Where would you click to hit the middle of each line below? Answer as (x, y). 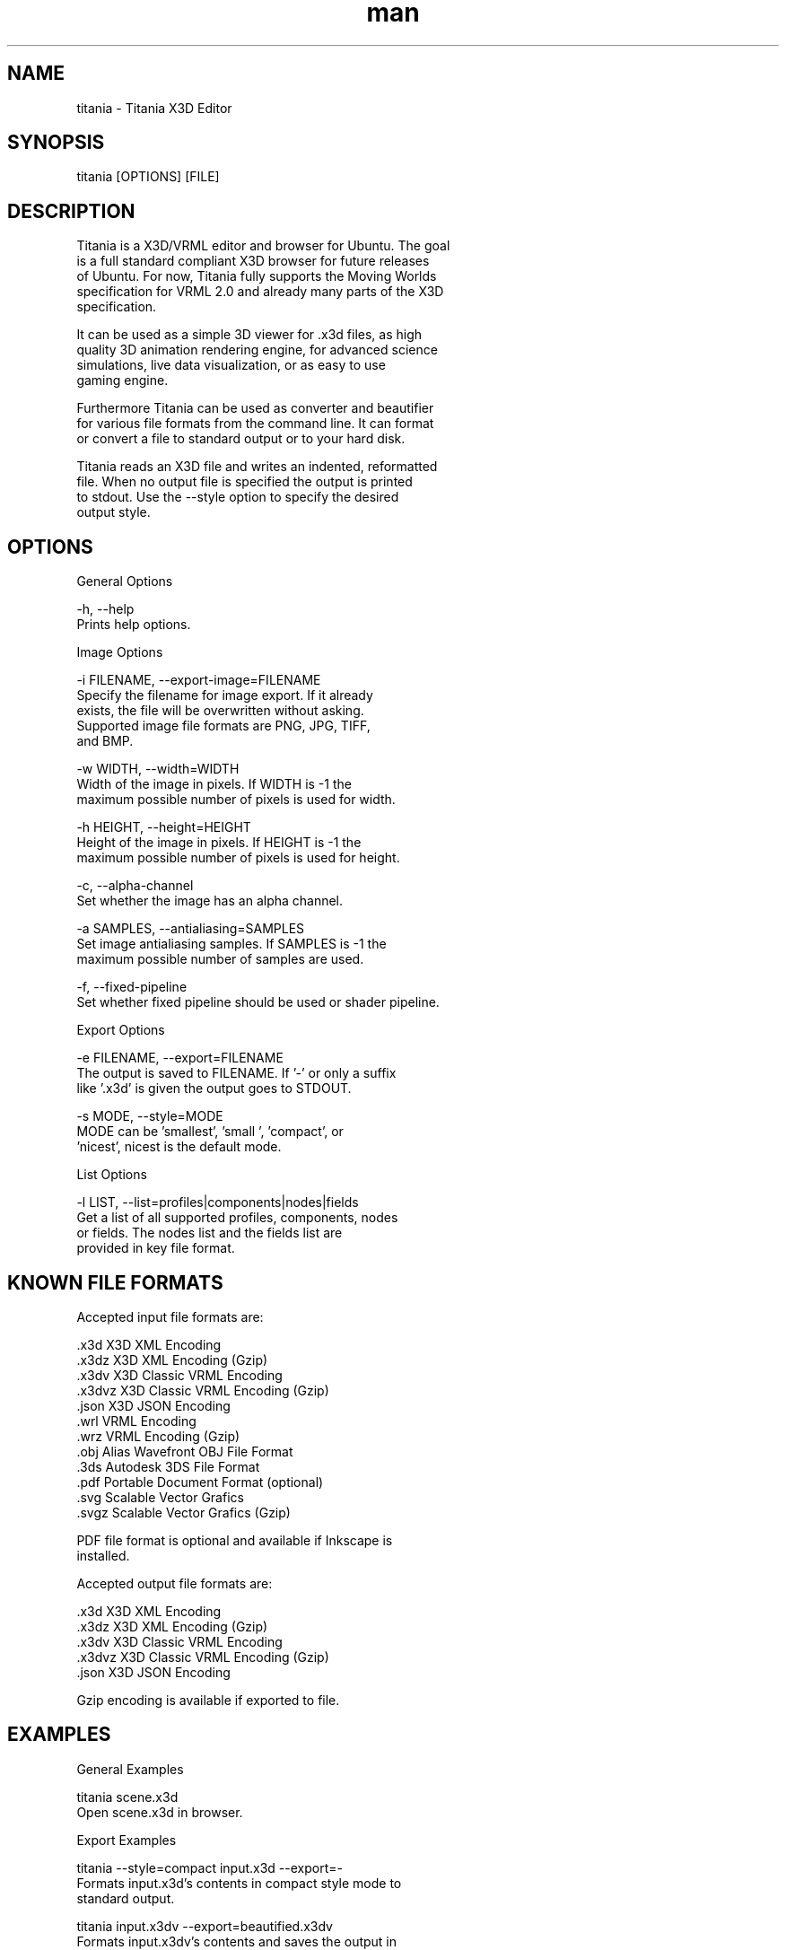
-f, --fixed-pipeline (132, 987)
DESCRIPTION (71, 211)
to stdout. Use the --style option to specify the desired (238, 497)
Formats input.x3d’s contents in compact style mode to (239, 1883)
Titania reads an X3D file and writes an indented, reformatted (257, 467)
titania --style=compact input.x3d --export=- (210, 1867)
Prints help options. (134, 625)
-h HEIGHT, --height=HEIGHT (164, 827)
